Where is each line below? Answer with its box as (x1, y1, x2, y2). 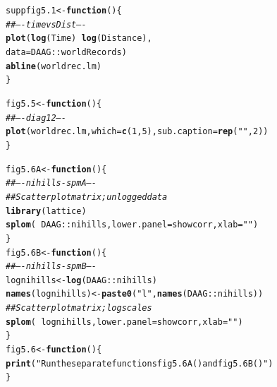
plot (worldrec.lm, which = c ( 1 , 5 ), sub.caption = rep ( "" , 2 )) (6, 126, 269, 137)
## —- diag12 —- (6, 112, 66, 123)
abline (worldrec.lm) (6, 61, 102, 71)
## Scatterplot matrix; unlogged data (6, 191, 168, 202)
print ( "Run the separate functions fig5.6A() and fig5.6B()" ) (6, 358, 273, 369)
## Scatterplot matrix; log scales (6, 303, 152, 314)
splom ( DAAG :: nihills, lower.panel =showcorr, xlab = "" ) (6, 220, 259, 230)
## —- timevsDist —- (6, 19, 87, 30)
